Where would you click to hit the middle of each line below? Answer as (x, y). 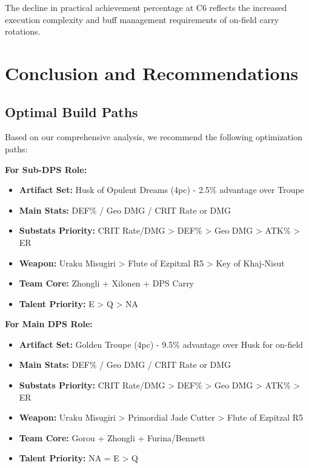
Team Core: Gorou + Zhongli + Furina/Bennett (112, 437)
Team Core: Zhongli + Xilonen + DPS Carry (107, 283)
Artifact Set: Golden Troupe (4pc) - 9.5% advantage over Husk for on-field (161, 344)
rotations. (23, 31)
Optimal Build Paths (71, 111)
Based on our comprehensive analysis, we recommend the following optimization (154, 137)
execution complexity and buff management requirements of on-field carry (142, 19)
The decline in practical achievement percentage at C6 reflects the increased (146, 7)
